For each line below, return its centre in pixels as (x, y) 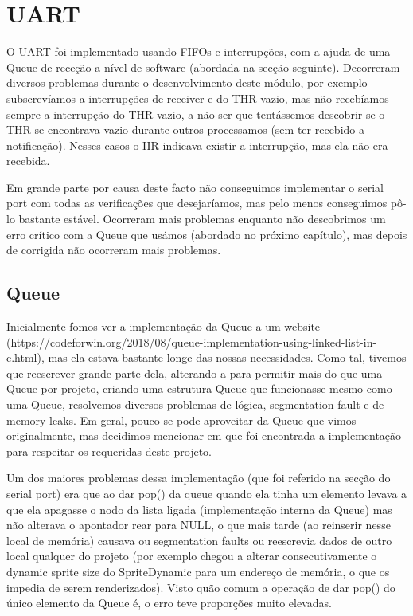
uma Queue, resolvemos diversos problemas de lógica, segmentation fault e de (195, 404)
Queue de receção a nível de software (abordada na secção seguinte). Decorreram (203, 67)
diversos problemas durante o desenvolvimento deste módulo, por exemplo (187, 82)
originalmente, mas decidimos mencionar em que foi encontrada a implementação (204, 436)
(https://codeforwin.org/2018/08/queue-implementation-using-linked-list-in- (192, 341)
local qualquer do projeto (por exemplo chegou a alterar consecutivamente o (192, 556)
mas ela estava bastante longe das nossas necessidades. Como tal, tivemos (227, 357)
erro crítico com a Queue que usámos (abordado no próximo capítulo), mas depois (207, 234)
